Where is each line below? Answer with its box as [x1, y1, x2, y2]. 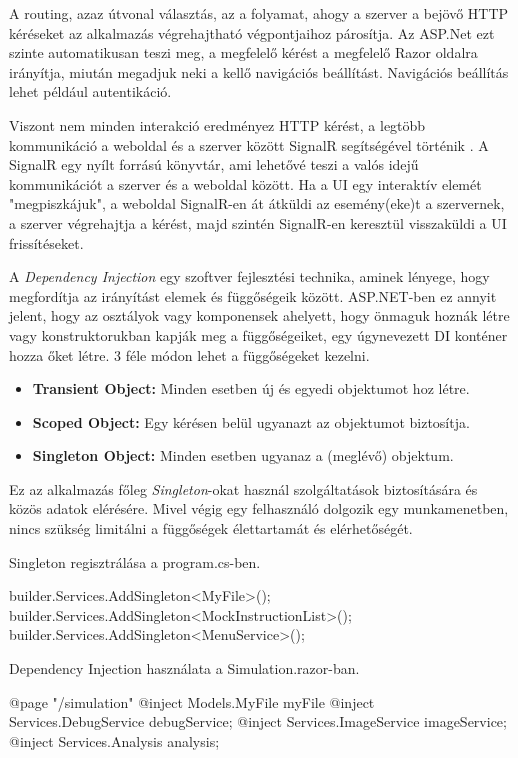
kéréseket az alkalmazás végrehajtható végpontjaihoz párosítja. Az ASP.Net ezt [9, 22, 495, 43]
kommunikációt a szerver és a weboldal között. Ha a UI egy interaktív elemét [9, 173, 482, 194]
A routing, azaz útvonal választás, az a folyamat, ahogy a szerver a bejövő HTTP [9, 3, 509, 23]
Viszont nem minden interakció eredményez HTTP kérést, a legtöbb [9, 114, 426, 135]
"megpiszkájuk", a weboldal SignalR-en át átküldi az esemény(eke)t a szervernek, [9, 193, 505, 214]
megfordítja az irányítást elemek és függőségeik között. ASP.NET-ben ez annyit [9, 285, 497, 306]
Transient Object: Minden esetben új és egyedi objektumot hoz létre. [32, 378, 470, 399]
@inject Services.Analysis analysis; [9, 730, 220, 751]
